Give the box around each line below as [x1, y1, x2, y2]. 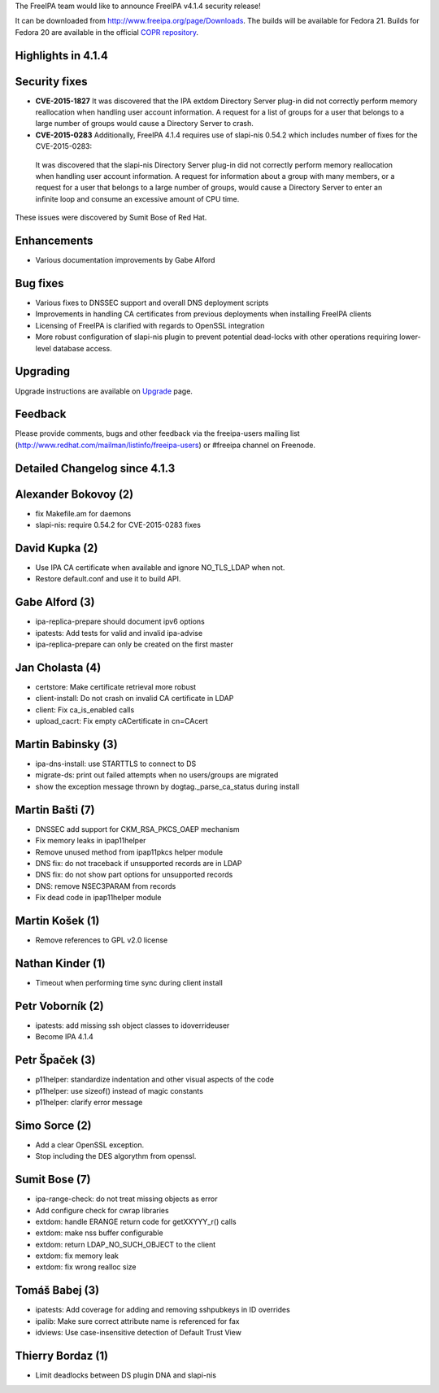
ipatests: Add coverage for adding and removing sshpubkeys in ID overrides [35, 1305, 290, 1315]
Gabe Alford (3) [15, 595, 95, 609]
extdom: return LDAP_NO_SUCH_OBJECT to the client [35, 1239, 216, 1249]
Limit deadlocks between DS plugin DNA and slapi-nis [35, 1370, 217, 1380]
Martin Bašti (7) [15, 803, 95, 816]
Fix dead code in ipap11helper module [35, 893, 162, 903]
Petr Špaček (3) [15, 1053, 96, 1067]
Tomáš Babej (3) [15, 1283, 100, 1297]
